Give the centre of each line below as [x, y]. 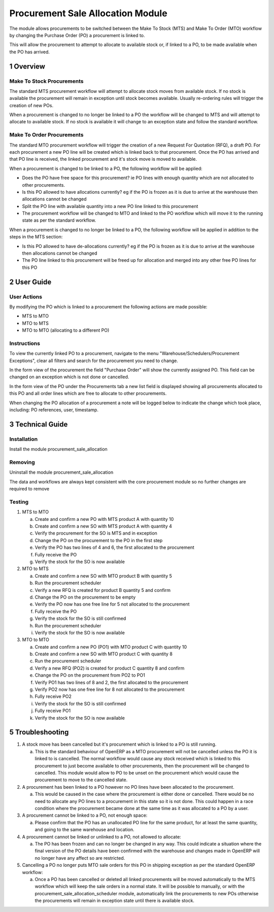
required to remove [29, 489]
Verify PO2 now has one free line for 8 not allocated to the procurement [110, 689]
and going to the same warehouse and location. [84, 830]
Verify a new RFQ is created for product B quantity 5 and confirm [103, 590]
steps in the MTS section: [36, 237]
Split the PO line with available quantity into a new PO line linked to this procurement [110, 206]
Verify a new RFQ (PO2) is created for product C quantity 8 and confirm [110, 668]
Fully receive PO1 [53, 711]
